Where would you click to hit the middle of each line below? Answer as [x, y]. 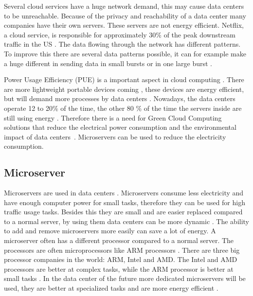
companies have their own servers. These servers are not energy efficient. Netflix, [124, 25]
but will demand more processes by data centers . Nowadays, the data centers [120, 98]
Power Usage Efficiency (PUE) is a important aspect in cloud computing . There [124, 79]
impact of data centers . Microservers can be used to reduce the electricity [115, 136]
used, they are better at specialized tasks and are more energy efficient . [111, 288]
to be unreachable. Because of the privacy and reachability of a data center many [125, 15]
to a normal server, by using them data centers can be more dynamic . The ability [127, 221]
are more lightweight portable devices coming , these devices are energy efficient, [124, 89]
